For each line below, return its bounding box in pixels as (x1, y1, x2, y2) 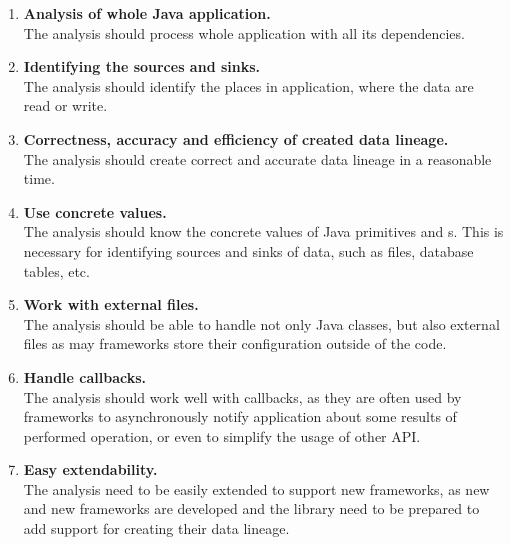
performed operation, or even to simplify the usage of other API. (23, 425, 421, 446)
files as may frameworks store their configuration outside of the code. (23, 333, 447, 354)
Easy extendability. (23, 459, 158, 480)
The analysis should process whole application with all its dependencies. (23, 22, 465, 43)
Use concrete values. (23, 201, 167, 222)
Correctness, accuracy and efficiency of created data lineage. (23, 128, 449, 149)
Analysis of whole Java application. (23, 3, 271, 23)
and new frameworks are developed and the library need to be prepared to (23, 498, 480, 519)
